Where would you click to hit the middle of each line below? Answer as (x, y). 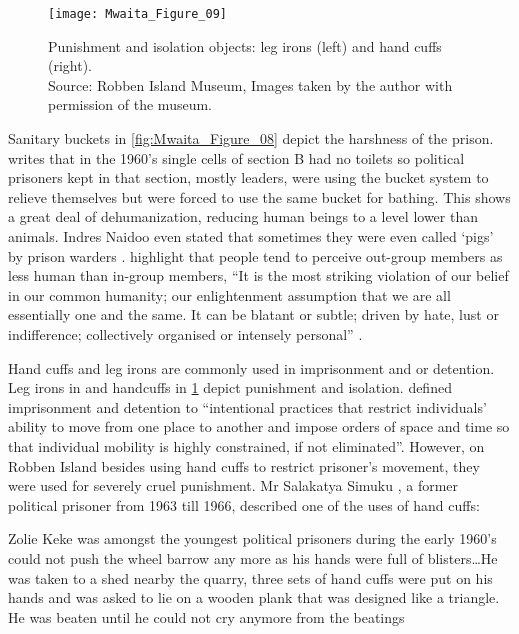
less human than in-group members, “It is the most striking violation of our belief (258, 275)
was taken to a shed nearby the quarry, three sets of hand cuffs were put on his (250, 577)
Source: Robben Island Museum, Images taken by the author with (250, 84)
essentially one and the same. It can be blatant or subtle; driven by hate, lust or (253, 314)
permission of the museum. (130, 104)
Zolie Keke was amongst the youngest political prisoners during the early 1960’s (252, 538)
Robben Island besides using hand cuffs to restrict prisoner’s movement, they (244, 465)
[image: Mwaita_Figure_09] (137, 14)
